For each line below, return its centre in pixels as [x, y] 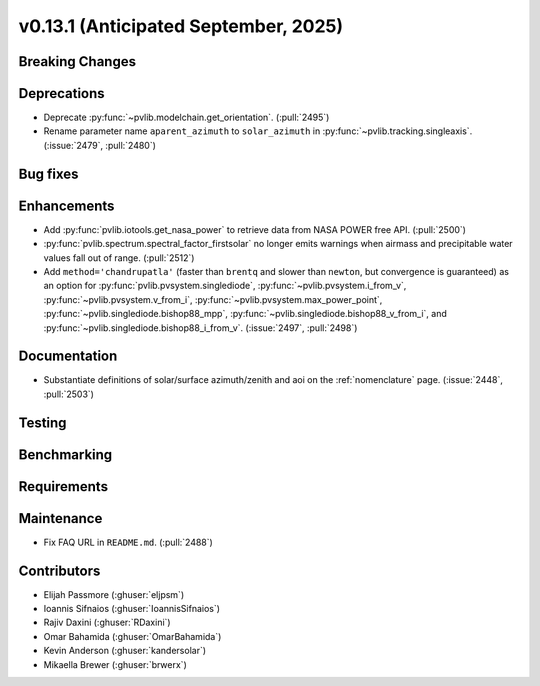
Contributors [59, 570]
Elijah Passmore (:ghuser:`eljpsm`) [114, 594]
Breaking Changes [77, 61]
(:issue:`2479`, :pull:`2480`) [100, 145]
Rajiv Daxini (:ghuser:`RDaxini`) [107, 622]
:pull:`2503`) [69, 394]
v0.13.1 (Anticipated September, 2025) [181, 26]
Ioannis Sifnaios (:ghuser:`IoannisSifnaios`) [131, 609]
